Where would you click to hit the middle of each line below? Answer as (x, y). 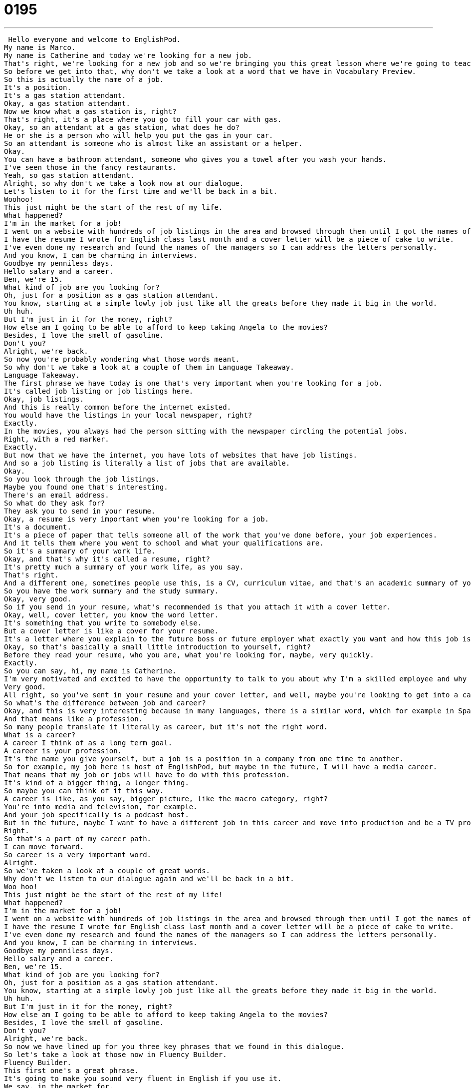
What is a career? (40, 735)
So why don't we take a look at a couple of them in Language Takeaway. (149, 367)
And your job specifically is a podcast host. (97, 815)
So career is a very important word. (78, 854)
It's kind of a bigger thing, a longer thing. (97, 783)
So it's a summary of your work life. (80, 551)
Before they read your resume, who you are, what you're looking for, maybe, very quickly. (189, 655)
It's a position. (38, 87)
